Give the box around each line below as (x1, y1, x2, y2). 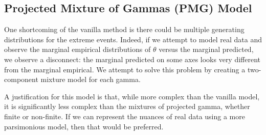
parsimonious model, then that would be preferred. (4, 121, 164, 131)
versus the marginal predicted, (159, 44, 254, 55)
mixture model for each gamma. (40, 74, 141, 85)
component (4, 74, 38, 85)
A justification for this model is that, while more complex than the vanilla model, (4, 91, 260, 101)
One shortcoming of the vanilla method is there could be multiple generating (4, 24, 245, 35)
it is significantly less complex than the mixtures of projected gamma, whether (4, 101, 250, 112)
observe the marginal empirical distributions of (4, 44, 151, 55)
